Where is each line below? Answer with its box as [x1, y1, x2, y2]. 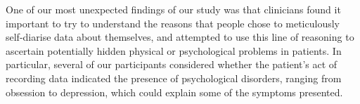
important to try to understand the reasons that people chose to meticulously [6, 15, 340, 30]
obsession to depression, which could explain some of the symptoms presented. [6, 84, 343, 99]
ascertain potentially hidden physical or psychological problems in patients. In [6, 43, 342, 58]
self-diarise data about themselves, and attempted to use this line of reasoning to [6, 30, 354, 44]
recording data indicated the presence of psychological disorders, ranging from [6, 70, 342, 85]
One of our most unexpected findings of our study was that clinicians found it [6, 2, 341, 16]
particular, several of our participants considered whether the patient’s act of [6, 57, 337, 72]
